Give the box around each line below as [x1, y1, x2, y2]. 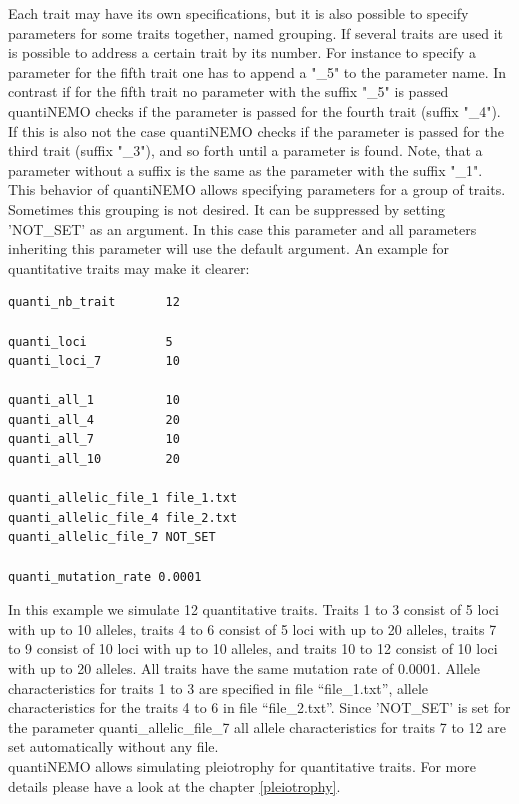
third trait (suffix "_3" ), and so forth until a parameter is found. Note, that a [8, 140, 483, 161]
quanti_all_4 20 [8, 412, 180, 427]
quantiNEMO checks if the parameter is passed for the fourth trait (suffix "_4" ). [8, 100, 501, 121]
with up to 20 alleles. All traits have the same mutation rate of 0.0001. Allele [8, 658, 480, 678]
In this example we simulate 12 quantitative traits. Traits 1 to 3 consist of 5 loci [8, 599, 499, 620]
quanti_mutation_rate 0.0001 [8, 569, 202, 584]
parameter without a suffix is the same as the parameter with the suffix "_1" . [8, 159, 483, 180]
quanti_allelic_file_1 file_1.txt [8, 491, 238, 506]
